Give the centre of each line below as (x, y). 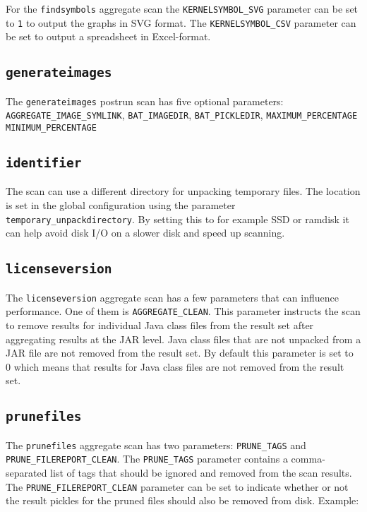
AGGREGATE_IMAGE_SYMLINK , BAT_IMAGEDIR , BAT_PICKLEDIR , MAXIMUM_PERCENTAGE (182, 115)
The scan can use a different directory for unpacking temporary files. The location (183, 191)
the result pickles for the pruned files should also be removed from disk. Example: (182, 500)
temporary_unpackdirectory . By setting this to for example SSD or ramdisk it (178, 219)
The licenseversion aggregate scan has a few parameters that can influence (172, 297)
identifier (44, 163)
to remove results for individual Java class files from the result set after (160, 325)
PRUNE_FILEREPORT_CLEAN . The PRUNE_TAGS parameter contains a (147, 459)
